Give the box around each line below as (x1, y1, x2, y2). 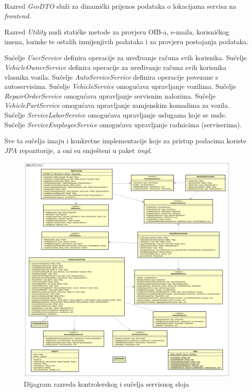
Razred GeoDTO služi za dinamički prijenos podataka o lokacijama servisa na (4, 1, 236, 11)
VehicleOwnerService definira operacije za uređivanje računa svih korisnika (4, 62, 227, 72)
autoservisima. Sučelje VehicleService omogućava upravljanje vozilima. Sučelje (4, 81, 236, 91)
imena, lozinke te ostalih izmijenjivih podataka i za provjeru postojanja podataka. (4, 36, 249, 46)
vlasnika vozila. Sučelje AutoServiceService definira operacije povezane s (4, 71, 218, 82)
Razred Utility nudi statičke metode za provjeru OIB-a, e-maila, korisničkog (4, 27, 229, 37)
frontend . (4, 10, 31, 20)
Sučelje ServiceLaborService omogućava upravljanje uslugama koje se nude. (4, 109, 227, 119)
